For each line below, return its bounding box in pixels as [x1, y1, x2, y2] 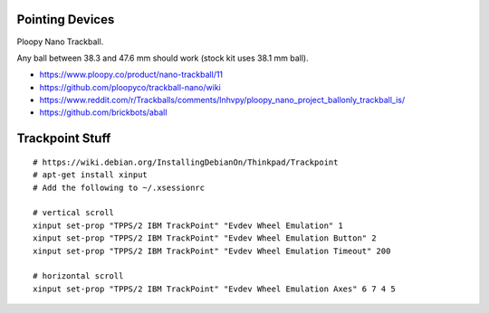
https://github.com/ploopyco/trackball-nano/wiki [39, 81, 221, 92]
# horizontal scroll [33, 271, 124, 281]
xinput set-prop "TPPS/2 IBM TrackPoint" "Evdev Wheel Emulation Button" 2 [33, 233, 377, 243]
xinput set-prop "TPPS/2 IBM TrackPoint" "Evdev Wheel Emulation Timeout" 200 [33, 245, 391, 256]
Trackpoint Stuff [16, 131, 111, 147]
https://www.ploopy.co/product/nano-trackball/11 [39, 69, 224, 81]
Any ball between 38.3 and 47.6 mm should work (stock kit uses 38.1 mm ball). [16, 52, 309, 63]
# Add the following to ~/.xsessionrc [33, 182, 206, 193]
